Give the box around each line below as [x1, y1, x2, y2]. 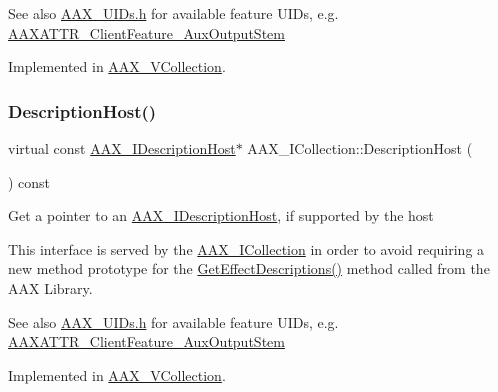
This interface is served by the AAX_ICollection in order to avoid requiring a [8, 238, 485, 259]
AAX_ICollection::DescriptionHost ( [247, 138, 473, 158]
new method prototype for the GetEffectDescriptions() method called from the [8, 258, 490, 279]
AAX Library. [8, 277, 93, 298]
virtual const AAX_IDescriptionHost [8, 138, 236, 158]
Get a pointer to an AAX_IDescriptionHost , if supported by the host [8, 205, 434, 226]
